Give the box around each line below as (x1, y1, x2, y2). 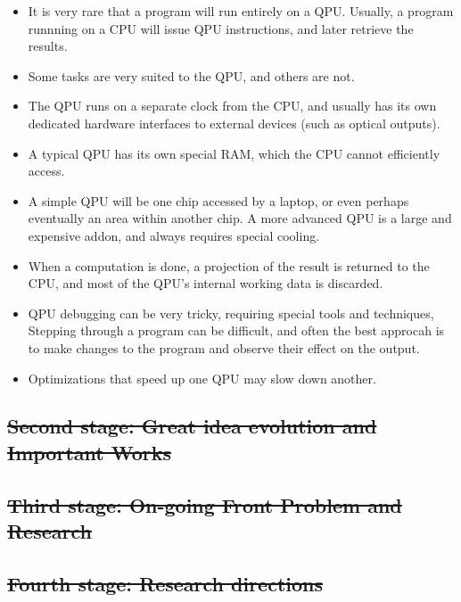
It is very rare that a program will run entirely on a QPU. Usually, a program (28, 2, 454, 20)
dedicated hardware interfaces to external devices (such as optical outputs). (28, 113, 440, 132)
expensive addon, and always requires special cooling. (28, 226, 320, 244)
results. (28, 37, 68, 55)
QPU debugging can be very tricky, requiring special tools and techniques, (28, 303, 434, 322)
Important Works (7, 438, 171, 466)
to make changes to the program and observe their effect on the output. (28, 338, 420, 357)
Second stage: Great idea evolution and (7, 412, 377, 440)
